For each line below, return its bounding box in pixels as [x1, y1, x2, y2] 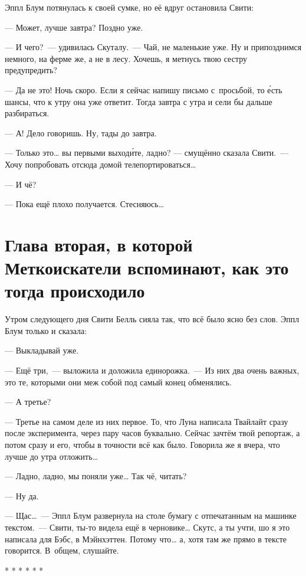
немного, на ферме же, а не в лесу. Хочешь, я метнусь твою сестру [5, 52, 247, 64]
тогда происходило [5, 279, 145, 303]
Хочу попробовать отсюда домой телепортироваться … [5, 158, 196, 170]
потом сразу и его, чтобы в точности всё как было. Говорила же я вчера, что [5, 438, 280, 450]
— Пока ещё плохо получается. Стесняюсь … [5, 198, 164, 210]
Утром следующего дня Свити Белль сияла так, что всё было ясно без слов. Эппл [5, 313, 300, 325]
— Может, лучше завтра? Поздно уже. [5, 21, 143, 33]
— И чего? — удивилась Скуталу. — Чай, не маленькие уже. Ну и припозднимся [5, 41, 302, 53]
